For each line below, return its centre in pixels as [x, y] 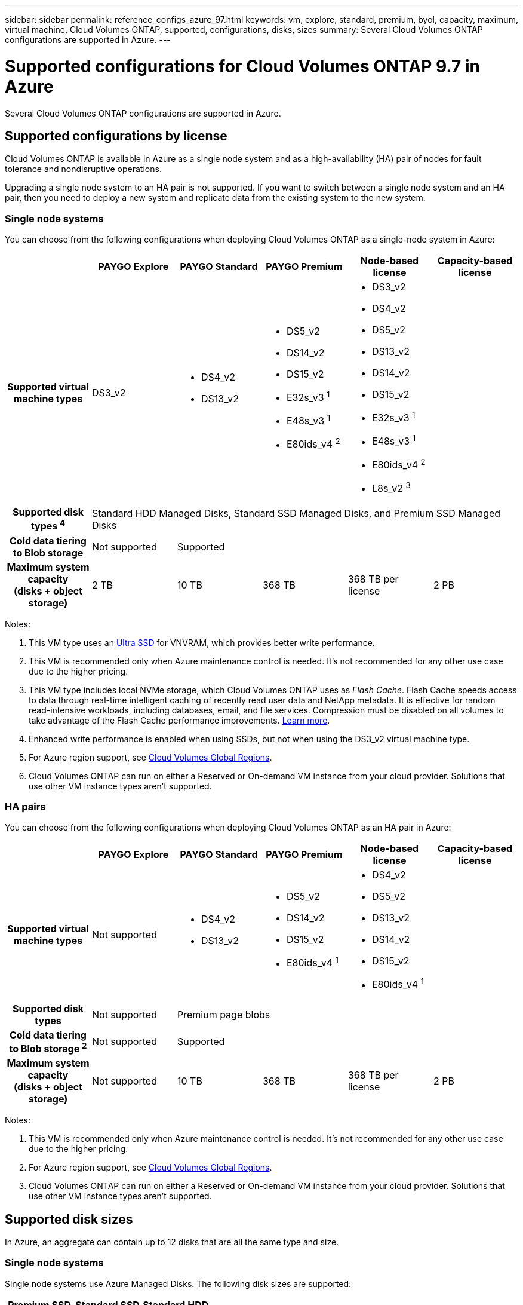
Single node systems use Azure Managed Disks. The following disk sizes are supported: [178, 1283]
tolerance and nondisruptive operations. [83, 169]
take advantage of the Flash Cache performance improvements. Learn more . [179, 720]
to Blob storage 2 [48, 1048]
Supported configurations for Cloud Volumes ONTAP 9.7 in [242, 66]
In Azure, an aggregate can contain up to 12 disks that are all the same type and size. [172, 1242]
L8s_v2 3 [391, 488]
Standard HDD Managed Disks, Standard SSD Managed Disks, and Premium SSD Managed [296, 514]
